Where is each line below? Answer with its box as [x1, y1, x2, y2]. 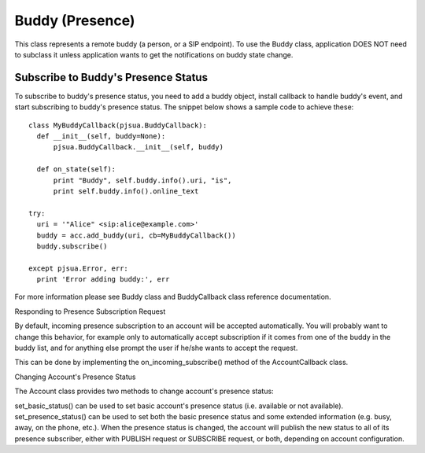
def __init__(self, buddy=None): [36, 132, 166, 141]
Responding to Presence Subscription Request [14, 307, 166, 316]
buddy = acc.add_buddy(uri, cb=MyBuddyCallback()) [36, 230, 236, 240]
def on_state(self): [36, 165, 116, 174]
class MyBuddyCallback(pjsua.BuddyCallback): [28, 120, 208, 130]
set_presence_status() [14, 412, 87, 421]
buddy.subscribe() [36, 241, 108, 251]
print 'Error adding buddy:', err [36, 275, 170, 284]
